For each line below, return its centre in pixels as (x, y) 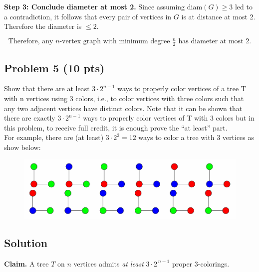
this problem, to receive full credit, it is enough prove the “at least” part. (116, 127)
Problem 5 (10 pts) (54, 68)
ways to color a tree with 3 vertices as (196, 137)
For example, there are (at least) (54, 137)
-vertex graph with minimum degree (115, 42)
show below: (22, 147)
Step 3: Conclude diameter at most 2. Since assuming (95, 6)
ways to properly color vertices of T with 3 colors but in (169, 118)
